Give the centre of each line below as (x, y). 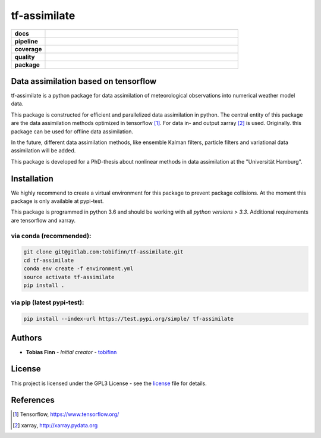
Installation (32, 179)
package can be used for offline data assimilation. (72, 132)
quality (25, 57)
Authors (26, 338)
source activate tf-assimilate (69, 277)
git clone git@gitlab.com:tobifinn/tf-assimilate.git (103, 252)
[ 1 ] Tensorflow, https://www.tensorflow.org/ (66, 414)
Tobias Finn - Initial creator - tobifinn (71, 352)
